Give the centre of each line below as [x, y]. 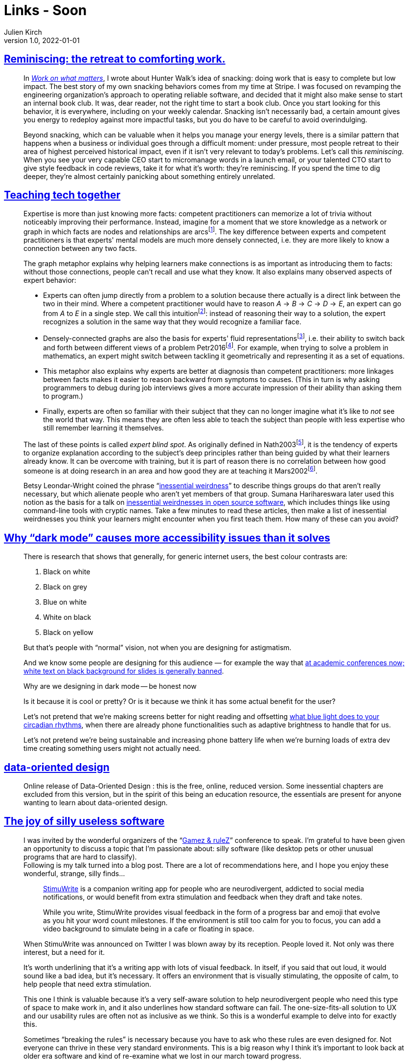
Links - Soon [45, 10]
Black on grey [65, 587]
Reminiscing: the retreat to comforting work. [115, 59]
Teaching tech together [62, 195]
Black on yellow [68, 633]
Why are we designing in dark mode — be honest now [110, 686]
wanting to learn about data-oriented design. [96, 803]
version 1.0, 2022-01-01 [42, 40]
